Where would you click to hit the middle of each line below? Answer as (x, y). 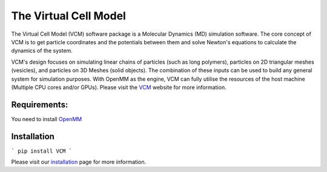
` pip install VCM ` (42, 151)
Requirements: (40, 104)
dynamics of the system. (42, 51)
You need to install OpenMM (47, 119)
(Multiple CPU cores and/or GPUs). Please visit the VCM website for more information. (119, 87)
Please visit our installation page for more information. (79, 162)
